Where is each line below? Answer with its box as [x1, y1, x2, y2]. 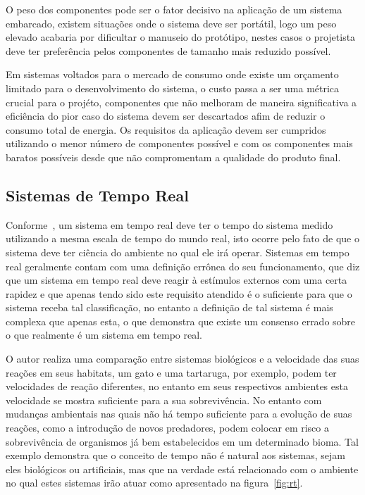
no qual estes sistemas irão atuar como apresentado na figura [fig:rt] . [6, 475, 303, 490]
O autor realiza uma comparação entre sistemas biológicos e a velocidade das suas [6, 351, 359, 366]
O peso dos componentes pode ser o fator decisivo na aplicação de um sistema [6, 2, 342, 16]
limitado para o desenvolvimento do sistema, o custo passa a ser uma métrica [6, 80, 340, 95]
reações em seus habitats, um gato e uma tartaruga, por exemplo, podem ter [6, 365, 337, 380]
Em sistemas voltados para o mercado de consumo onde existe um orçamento [6, 67, 339, 82]
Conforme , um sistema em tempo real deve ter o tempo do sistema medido [6, 217, 333, 232]
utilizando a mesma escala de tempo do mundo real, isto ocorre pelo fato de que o [6, 231, 359, 246]
